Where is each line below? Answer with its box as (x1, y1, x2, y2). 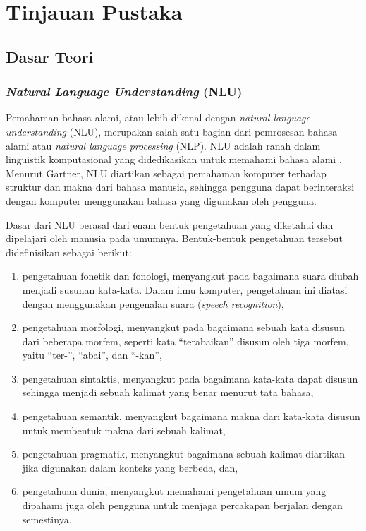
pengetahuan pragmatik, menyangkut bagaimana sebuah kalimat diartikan (22, 446, 345, 461)
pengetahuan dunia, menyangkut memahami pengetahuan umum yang (22, 484, 327, 499)
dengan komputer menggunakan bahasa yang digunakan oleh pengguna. (6, 193, 317, 208)
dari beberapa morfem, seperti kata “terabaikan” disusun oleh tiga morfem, (22, 333, 349, 348)
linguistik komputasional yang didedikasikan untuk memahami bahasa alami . (6, 152, 342, 167)
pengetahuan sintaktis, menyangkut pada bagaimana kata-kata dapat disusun (22, 371, 358, 386)
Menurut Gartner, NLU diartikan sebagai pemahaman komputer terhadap (6, 165, 327, 180)
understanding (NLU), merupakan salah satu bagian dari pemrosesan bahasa (6, 124, 338, 138)
